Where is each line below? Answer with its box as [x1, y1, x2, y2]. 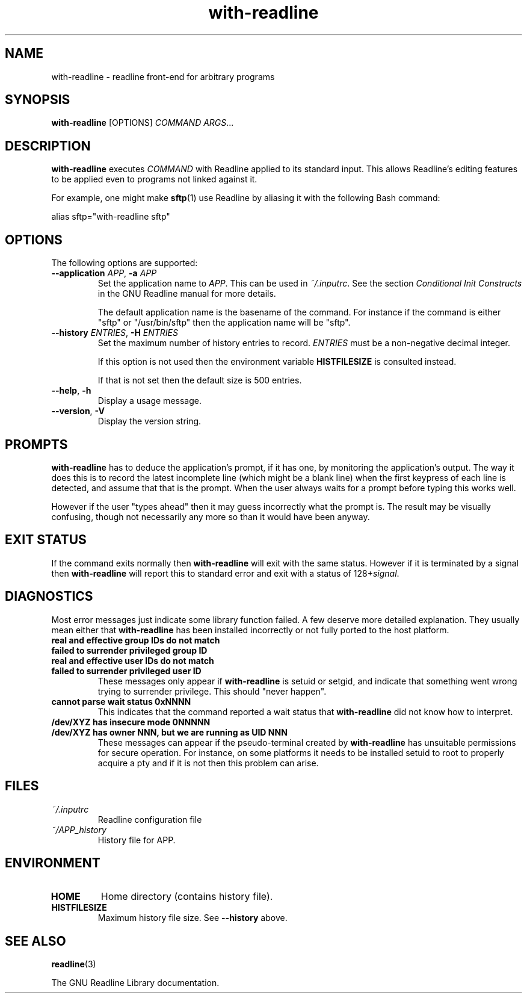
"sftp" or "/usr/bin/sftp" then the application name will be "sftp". [97, 317, 351, 328]
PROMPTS [5, 436, 68, 452]
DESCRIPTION [5, 138, 91, 153]
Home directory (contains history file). [100, 890, 273, 903]
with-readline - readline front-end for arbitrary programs [51, 71, 275, 82]
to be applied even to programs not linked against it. [51, 174, 257, 185]
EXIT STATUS [5, 532, 87, 548]
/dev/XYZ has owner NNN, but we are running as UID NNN [51, 727, 288, 737]
